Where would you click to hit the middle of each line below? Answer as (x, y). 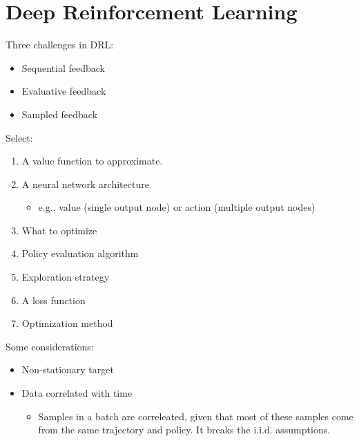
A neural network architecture (85, 184)
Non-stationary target (68, 369)
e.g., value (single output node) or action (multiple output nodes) (177, 207)
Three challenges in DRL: (60, 45)
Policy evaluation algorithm (80, 253)
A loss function (54, 300)
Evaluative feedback (64, 91)
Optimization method (67, 323)
